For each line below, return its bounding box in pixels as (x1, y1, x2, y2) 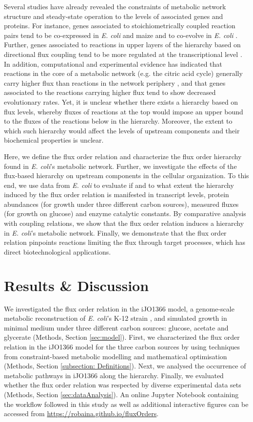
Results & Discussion (4, 275, 149, 295)
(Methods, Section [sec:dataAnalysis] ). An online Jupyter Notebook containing (4, 389, 239, 399)
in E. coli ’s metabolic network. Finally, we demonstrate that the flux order (4, 227, 227, 238)
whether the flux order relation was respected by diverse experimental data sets (4, 380, 241, 390)
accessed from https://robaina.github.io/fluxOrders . (4, 408, 159, 419)
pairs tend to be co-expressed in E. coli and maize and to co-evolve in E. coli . (4, 30, 238, 40)
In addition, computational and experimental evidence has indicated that (4, 58, 222, 69)
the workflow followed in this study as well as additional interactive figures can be (4, 399, 249, 409)
